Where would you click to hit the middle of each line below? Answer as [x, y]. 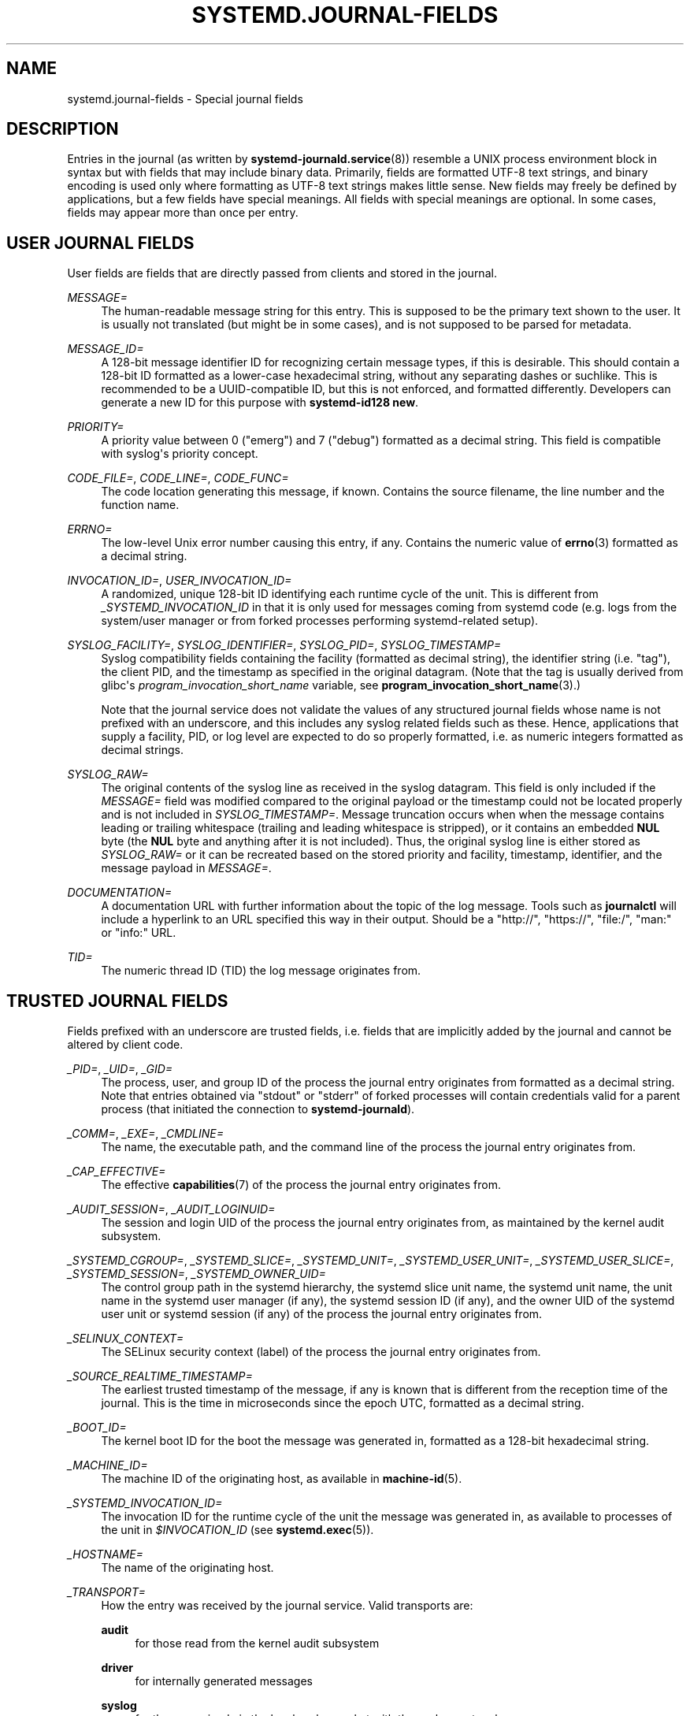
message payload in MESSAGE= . [186, 868]
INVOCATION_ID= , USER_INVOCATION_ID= [180, 581]
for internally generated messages [224, 1681]
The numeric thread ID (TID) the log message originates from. [261, 971]
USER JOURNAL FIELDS [100, 243]
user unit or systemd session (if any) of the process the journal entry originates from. [322, 1314]
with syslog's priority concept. [180, 454]
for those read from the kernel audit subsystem [257, 1644]
